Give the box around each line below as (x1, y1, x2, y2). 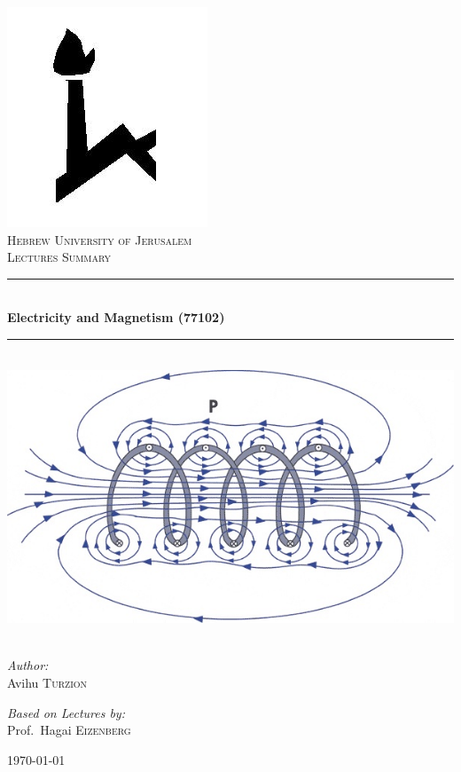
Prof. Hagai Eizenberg (7, 721, 131, 739)
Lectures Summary (7, 248, 112, 266)
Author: (7, 656, 49, 674)
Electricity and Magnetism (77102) (7, 308, 225, 327)
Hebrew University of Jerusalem (7, 230, 192, 248)
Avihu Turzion (7, 673, 88, 691)
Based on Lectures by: (7, 703, 125, 721)
